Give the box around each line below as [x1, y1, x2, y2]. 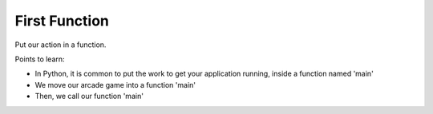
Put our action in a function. [14, 40, 107, 49]
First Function [14, 12, 110, 29]
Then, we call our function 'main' [34, 92, 144, 101]
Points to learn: [14, 54, 65, 64]
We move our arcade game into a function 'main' [34, 80, 196, 89]
